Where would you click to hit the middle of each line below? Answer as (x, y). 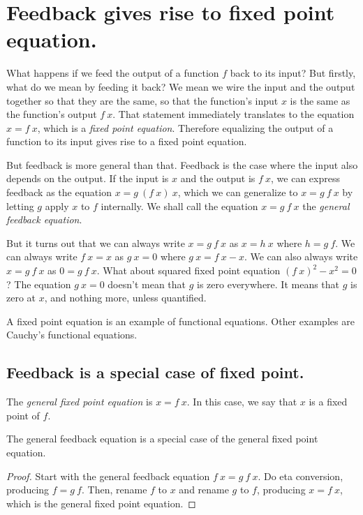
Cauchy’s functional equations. (72, 335)
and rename (204, 490)
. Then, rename (114, 490)
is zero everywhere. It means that (268, 284)
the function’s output (52, 114)
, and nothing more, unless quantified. (125, 298)
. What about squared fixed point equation (188, 270)
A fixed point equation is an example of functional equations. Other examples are (180, 321)
